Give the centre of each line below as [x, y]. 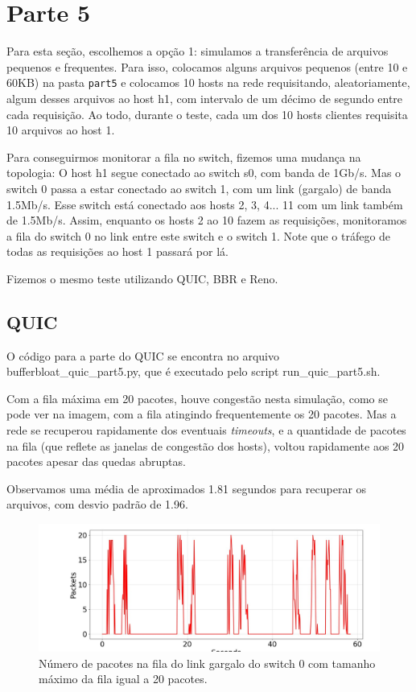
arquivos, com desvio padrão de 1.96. [97, 504]
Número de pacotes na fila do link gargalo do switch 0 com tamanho [207, 663]
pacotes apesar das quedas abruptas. [96, 461]
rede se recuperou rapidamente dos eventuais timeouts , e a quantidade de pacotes [206, 430]
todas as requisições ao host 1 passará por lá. [117, 251]
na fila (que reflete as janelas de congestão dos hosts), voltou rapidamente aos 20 [206, 445]
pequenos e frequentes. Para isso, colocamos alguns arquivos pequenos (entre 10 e [207, 66]
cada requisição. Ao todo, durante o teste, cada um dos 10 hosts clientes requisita [207, 114]
